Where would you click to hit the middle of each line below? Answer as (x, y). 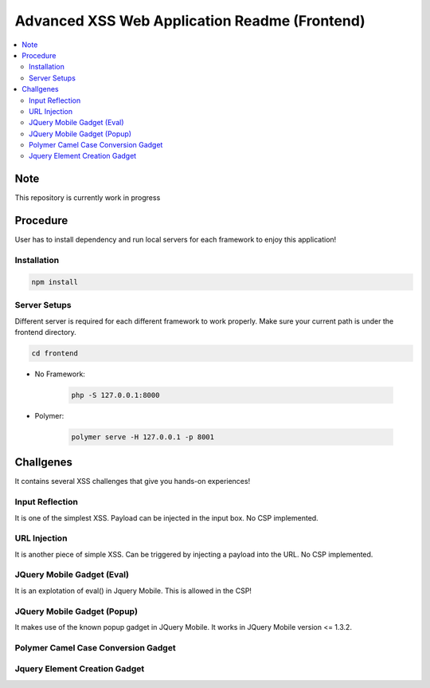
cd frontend (55, 353)
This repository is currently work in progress (88, 198)
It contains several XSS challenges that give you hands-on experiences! (133, 482)
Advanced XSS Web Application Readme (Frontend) (190, 21)
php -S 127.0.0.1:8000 (115, 395)
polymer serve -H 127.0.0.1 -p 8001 (143, 437)
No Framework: (60, 374)
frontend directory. (46, 332)
